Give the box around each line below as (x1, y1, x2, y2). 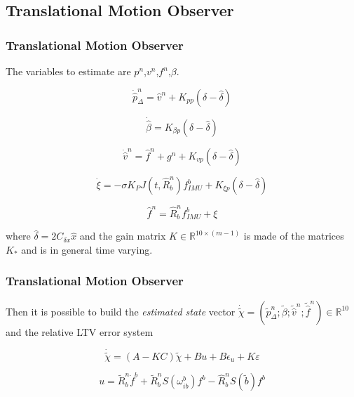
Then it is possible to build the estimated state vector (6, 304, 236, 318)
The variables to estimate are (6, 64, 131, 78)
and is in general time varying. (21, 242, 153, 256)
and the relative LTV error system (6, 324, 154, 339)
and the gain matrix (79, 228, 166, 243)
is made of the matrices (243, 228, 344, 243)
